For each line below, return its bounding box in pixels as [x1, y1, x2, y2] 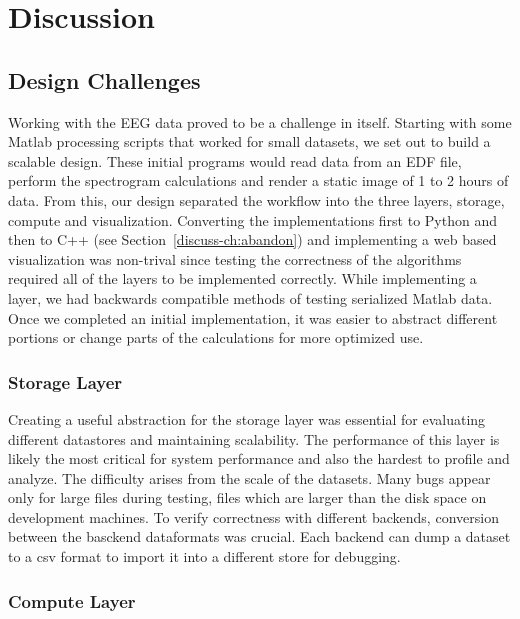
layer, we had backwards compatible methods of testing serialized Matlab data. [8, 287, 493, 308]
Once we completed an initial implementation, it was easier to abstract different [8, 307, 498, 328]
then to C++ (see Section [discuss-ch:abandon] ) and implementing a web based [8, 229, 497, 250]
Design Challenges [8, 64, 201, 95]
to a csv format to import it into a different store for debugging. [8, 546, 401, 567]
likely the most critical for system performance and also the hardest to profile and [8, 448, 510, 469]
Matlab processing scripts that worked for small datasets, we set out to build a [8, 131, 491, 152]
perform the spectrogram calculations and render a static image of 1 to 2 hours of [8, 170, 509, 191]
